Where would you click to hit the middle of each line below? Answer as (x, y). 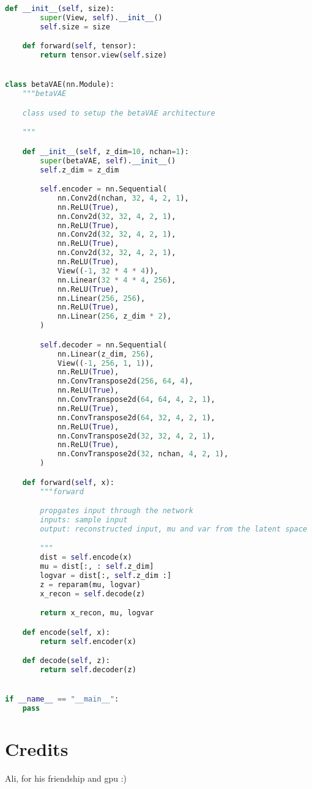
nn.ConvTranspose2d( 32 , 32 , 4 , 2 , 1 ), (136, 436)
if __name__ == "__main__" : (62, 699)
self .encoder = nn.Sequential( (103, 189)
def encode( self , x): (66, 632)
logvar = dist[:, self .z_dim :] (106, 575)
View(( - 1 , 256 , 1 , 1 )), (106, 363)
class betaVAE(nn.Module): (60, 85)
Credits (37, 749)
